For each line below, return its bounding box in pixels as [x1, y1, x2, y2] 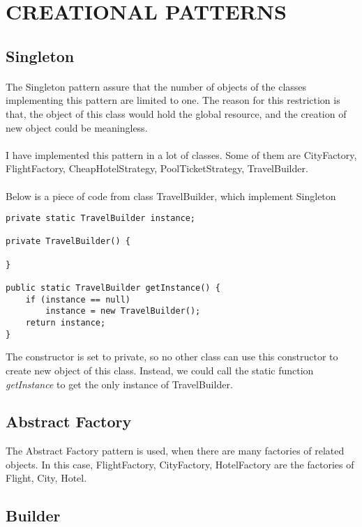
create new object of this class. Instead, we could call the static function [6, 362, 314, 377]
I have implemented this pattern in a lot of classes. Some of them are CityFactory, [6, 147, 357, 162]
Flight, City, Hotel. [6, 471, 87, 485]
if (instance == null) [25, 294, 130, 305]
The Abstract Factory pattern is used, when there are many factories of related [6, 443, 345, 458]
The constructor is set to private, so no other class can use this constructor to [6, 349, 338, 364]
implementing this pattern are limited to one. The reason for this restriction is [6, 93, 340, 107]
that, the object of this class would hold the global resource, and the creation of [6, 106, 347, 121]
